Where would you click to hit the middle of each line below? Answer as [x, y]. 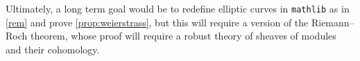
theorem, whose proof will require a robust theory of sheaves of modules [183, 36]
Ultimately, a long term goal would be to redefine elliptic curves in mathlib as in [178, 8]
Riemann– [333, 22]
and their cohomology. [53, 49]
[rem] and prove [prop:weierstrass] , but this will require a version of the [157, 22]
